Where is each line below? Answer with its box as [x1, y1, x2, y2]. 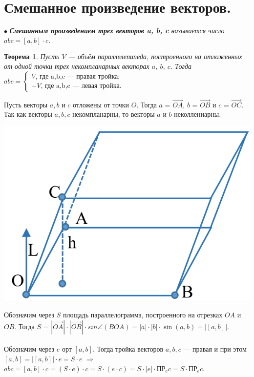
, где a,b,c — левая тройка [41, 83, 120, 90]
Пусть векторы [4, 99, 48, 109]
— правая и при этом [183, 344, 247, 354]
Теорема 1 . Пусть [4, 51, 60, 62]
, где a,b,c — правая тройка [35, 73, 118, 80]
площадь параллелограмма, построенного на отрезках [63, 310, 223, 320]
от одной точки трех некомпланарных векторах [4, 61, 149, 71]
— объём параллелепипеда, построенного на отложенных [68, 51, 242, 62]
